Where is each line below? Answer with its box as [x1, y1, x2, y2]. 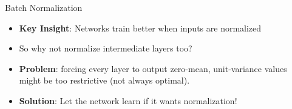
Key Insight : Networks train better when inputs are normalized [19, 21, 262, 34]
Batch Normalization [5, 1, 83, 13]
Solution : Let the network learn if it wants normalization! [19, 94, 237, 107]
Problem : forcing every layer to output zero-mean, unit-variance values [19, 62, 287, 74]
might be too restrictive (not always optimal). [19, 74, 190, 87]
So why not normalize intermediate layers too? [19, 42, 192, 54]
